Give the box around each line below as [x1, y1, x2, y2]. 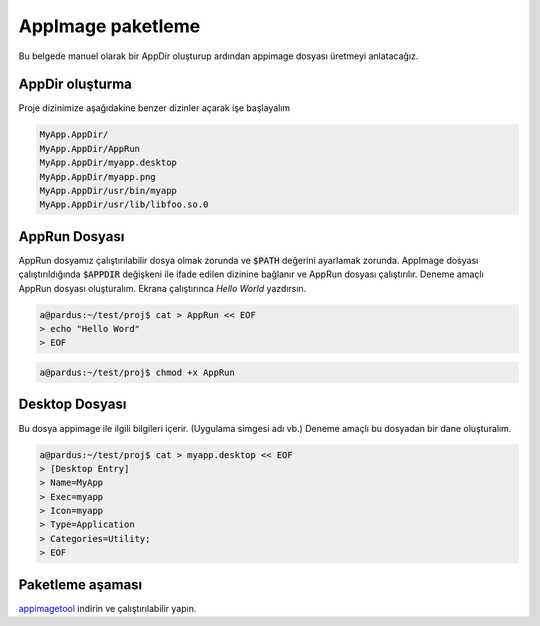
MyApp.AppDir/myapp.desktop [39, 157, 177, 169]
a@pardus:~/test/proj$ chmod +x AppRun [39, 367, 235, 379]
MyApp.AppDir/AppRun [39, 143, 140, 154]
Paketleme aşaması [18, 576, 143, 593]
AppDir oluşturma [18, 76, 132, 93]
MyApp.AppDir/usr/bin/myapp [39, 185, 177, 196]
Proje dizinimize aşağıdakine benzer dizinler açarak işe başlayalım [18, 102, 291, 114]
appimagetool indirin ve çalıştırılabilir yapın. [18, 602, 197, 614]
